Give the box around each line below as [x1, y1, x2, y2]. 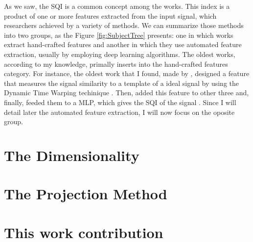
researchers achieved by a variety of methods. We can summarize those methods [4, 20, 244, 30]
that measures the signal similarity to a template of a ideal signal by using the [4, 78, 239, 88]
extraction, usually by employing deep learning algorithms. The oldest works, [4, 49, 235, 59]
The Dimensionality [4, 145, 139, 165]
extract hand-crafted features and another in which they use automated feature [4, 39, 242, 50]
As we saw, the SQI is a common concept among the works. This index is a [4, 1, 230, 11]
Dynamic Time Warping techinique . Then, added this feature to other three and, [4, 87, 249, 98]
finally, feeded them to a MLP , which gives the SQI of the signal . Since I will [4, 97, 236, 107]
